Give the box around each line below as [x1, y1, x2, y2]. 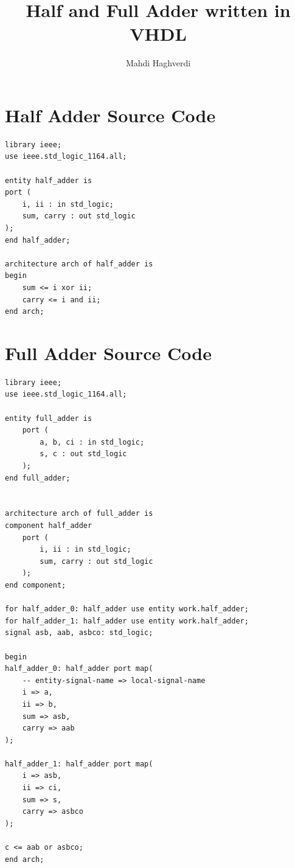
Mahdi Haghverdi [125, 57, 191, 69]
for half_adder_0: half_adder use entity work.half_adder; [5, 605, 249, 614]
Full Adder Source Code [5, 340, 212, 365]
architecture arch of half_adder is [5, 259, 153, 268]
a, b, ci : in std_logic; [40, 437, 145, 446]
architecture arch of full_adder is [5, 509, 153, 518]
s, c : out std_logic [40, 450, 127, 459]
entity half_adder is [5, 176, 92, 185]
